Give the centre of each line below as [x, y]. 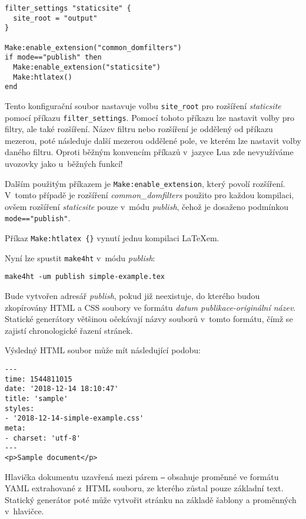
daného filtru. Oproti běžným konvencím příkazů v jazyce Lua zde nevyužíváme [149, 152]
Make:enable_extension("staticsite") [87, 67]
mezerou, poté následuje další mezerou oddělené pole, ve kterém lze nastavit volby [153, 140]
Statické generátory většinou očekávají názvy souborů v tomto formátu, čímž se [149, 319]
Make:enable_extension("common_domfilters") [93, 47]
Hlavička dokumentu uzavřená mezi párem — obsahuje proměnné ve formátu [142, 476]
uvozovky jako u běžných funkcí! [64, 163]
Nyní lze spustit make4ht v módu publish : [80, 257]
